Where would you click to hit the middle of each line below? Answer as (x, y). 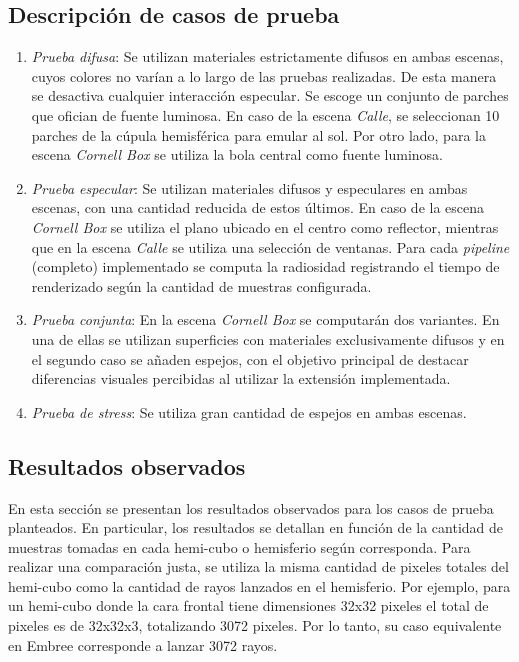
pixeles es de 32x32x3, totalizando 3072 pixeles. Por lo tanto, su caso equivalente (255, 625)
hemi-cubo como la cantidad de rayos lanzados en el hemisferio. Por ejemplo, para (259, 585)
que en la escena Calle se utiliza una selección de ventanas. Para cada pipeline (270, 246)
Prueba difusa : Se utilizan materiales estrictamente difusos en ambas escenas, (267, 56)
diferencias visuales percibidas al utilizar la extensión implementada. (241, 378)
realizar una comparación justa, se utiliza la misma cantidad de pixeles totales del (258, 566)
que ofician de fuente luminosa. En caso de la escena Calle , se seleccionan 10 (265, 114)
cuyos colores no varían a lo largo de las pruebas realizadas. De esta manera (264, 75)
